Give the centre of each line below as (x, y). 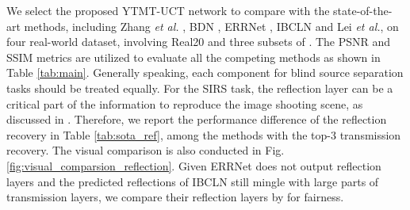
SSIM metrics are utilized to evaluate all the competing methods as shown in (194, 57)
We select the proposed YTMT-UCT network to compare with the (168, 10)
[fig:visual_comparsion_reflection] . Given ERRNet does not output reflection (194, 165)
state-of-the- (363, 10)
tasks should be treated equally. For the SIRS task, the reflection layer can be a (200, 88)
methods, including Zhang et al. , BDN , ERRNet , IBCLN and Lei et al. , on (211, 26)
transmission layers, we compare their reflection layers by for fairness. (175, 197)
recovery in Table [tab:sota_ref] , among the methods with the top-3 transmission (204, 134)
